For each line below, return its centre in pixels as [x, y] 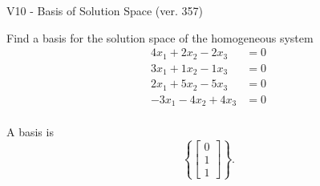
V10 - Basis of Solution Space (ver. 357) [105, 10]
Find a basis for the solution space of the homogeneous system [160, 37]
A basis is [30, 132]
